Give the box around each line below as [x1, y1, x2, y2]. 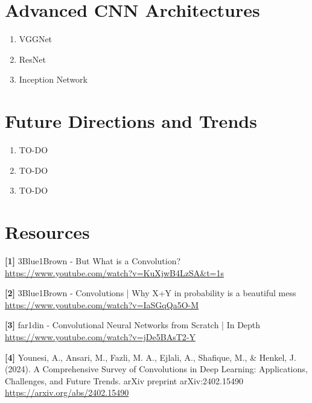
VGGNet [19, 33, 53, 45]
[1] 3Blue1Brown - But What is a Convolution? [5, 254, 181, 267]
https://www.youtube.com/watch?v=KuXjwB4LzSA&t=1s [5, 266, 224, 279]
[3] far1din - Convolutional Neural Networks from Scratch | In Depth [5, 319, 261, 331]
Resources [5, 220, 90, 244]
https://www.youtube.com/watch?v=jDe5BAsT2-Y [5, 330, 196, 343]
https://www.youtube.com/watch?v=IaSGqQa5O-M [5, 298, 199, 311]
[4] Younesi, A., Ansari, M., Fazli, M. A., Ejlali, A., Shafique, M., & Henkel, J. [5, 351, 296, 363]
